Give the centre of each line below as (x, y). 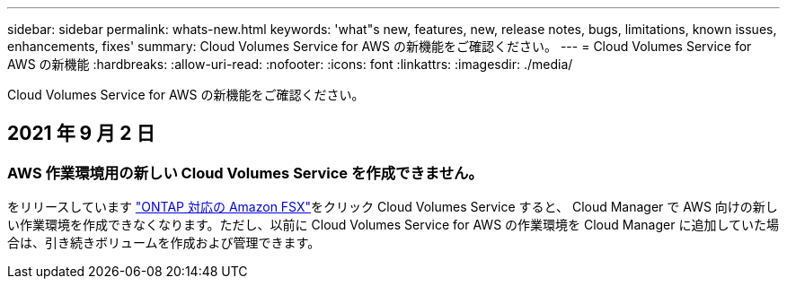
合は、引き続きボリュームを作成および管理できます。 (164, 243)
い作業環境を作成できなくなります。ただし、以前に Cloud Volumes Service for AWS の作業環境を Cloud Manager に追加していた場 (393, 225)
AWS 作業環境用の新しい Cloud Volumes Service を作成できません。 (245, 173)
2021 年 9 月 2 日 (81, 134)
